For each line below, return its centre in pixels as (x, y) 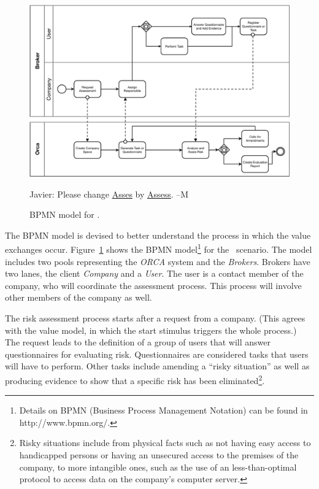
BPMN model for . (65, 214)
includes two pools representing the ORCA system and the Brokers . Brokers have (158, 261)
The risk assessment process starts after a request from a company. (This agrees (155, 318)
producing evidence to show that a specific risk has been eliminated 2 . (135, 379)
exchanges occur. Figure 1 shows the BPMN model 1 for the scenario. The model (159, 248)
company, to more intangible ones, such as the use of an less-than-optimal (158, 467)
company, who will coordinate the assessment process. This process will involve (153, 285)
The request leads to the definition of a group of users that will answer (138, 342)
